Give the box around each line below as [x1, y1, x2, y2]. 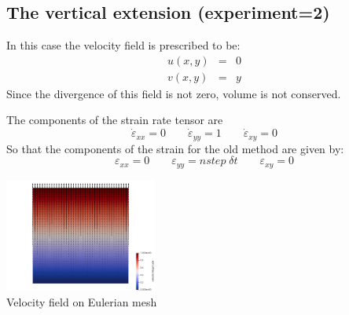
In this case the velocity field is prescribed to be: [6, 37, 241, 53]
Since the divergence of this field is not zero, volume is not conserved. [6, 85, 341, 101]
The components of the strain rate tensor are [6, 112, 223, 128]
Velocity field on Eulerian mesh [6, 294, 157, 310]
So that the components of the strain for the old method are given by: [6, 140, 344, 156]
